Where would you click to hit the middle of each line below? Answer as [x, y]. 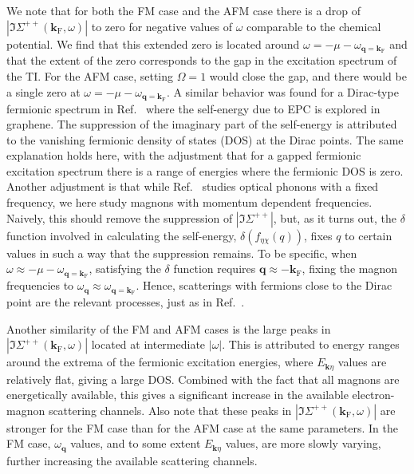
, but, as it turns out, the [335, 217]
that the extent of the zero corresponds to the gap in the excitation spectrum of [202, 60]
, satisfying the [125, 269]
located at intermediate [148, 344]
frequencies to [40, 285]
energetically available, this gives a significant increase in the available [177, 395]
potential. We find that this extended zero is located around [153, 43]
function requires [215, 269]
